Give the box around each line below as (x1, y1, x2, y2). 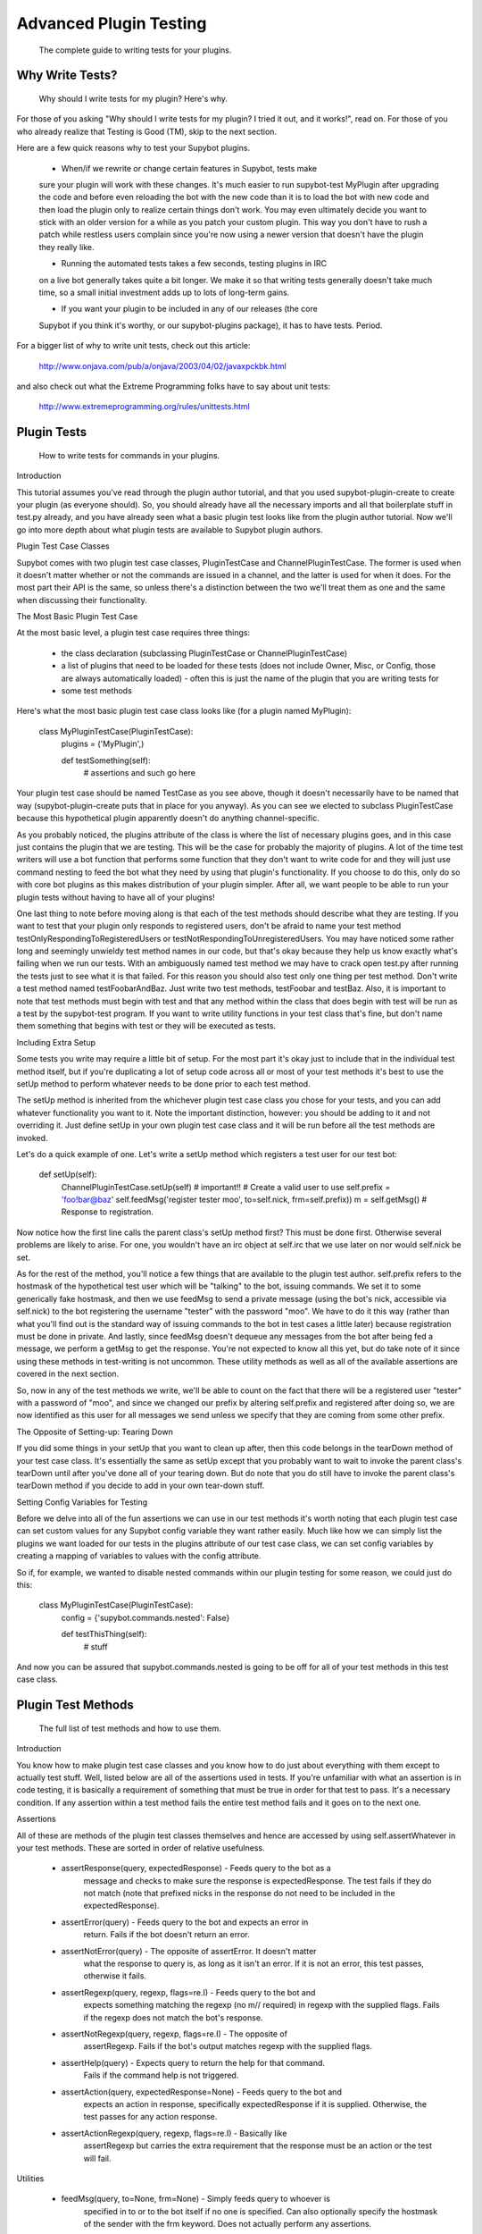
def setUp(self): (38, 1169, 97, 1180)
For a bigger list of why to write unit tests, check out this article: (16, 340, 251, 351)
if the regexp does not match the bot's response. (83, 2011, 263, 2023)
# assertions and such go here (83, 767, 196, 777)
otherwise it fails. (83, 1970, 147, 1981)
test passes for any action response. (83, 2112, 218, 2122)
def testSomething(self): (61, 755, 151, 766)
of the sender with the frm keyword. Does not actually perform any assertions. (83, 2219, 372, 2230)
